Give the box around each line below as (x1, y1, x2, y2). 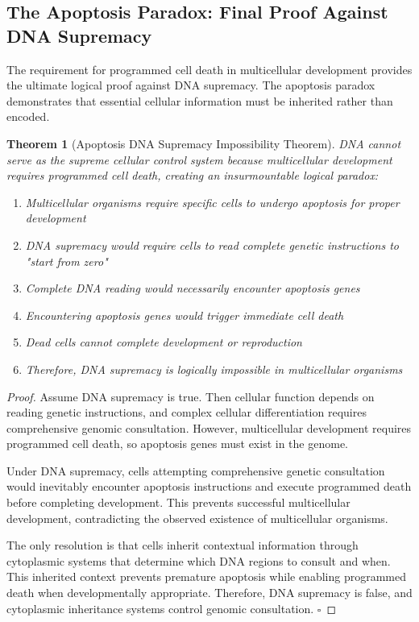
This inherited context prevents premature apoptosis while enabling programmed (6, 568, 407, 585)
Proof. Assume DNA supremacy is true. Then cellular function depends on (6, 388, 375, 404)
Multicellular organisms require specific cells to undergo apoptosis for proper (25, 193, 400, 210)
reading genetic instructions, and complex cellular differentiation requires (6, 404, 367, 421)
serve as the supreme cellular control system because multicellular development (6, 151, 392, 168)
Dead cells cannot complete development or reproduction (25, 334, 302, 350)
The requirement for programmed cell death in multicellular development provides (6, 60, 413, 77)
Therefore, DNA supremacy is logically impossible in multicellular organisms (25, 360, 403, 377)
